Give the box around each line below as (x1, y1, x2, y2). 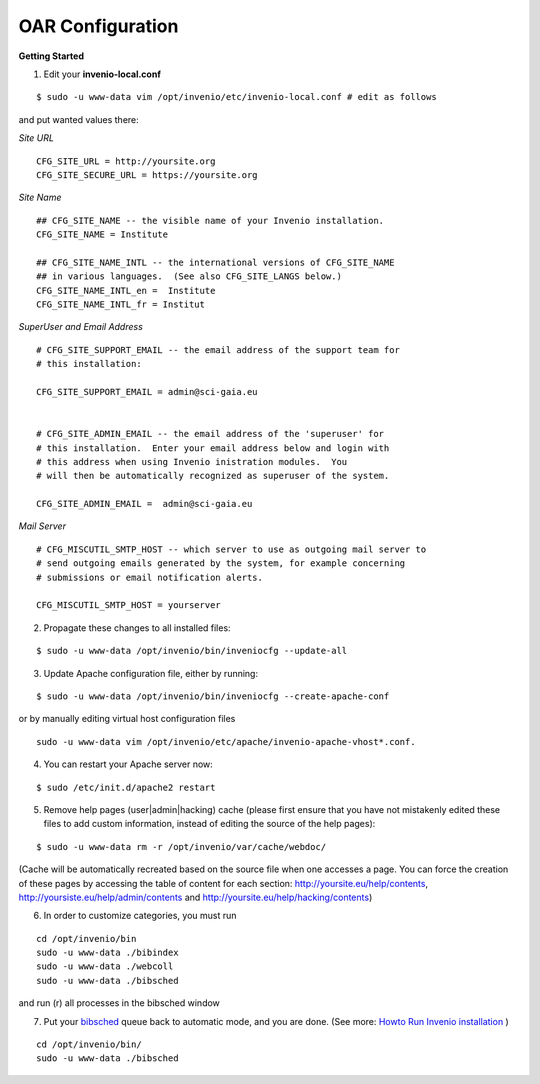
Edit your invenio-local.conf (43, 68, 162, 80)
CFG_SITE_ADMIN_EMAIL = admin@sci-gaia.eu (36, 498, 253, 510)
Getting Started (18, 50, 85, 62)
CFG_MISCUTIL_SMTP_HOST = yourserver (36, 600, 222, 611)
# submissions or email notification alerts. (36, 571, 264, 583)
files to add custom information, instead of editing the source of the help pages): (43, 818, 376, 830)
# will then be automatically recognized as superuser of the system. (36, 470, 390, 482)
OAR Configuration (18, 15, 179, 37)
